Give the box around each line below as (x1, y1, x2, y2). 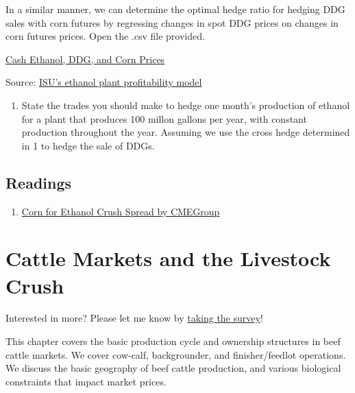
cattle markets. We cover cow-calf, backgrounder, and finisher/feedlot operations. (5, 347, 346, 361)
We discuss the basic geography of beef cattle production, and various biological (5, 361, 341, 375)
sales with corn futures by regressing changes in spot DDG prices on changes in (5, 15, 339, 29)
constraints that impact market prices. (5, 374, 167, 388)
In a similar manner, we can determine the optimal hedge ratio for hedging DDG (5, 2, 345, 16)
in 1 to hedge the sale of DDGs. (21, 138, 155, 152)
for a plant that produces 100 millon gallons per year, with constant (21, 111, 307, 126)
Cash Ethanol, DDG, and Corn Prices (5, 51, 165, 66)
